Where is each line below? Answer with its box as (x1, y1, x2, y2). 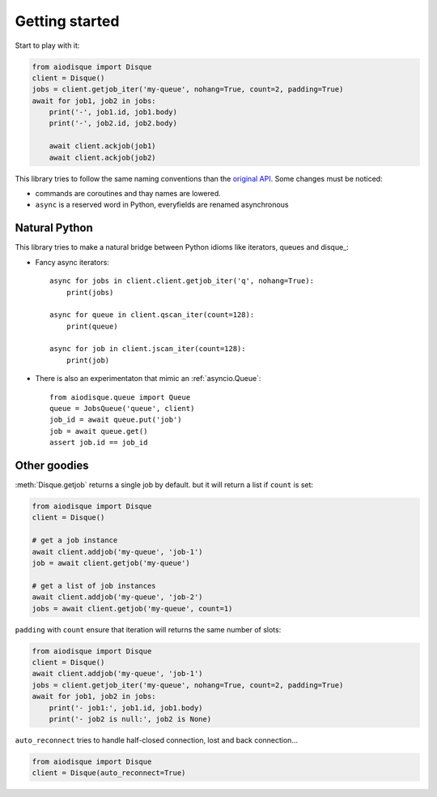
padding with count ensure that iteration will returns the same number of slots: (15, 624, 282, 634)
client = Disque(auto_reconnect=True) (32, 769, 186, 778)
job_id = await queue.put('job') (49, 415, 182, 425)
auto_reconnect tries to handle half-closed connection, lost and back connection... (15, 735, 299, 745)
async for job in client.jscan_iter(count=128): (49, 345, 246, 354)
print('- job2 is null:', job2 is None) (49, 714, 212, 723)
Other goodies (15, 459, 89, 472)
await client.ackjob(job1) (49, 142, 157, 151)
